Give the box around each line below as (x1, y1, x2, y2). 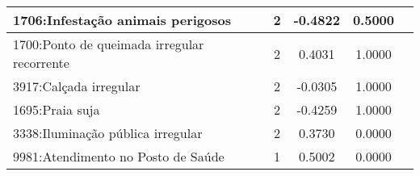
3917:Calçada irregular (13, 77, 141, 95)
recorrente (13, 53, 69, 72)
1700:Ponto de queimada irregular (13, 35, 204, 53)
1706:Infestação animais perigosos (13, 10, 231, 29)
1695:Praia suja (13, 100, 100, 119)
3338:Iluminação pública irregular (13, 124, 203, 142)
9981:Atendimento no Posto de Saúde (13, 147, 225, 166)
